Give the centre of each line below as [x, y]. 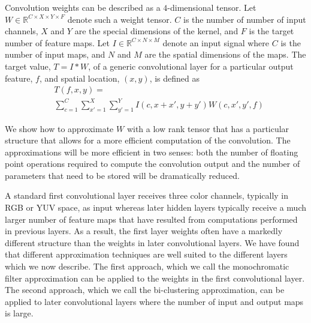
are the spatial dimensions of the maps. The [225, 54]
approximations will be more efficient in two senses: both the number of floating [152, 152]
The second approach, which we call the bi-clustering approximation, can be [145, 290]
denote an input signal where [216, 42]
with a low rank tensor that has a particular [208, 128]
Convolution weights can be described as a [83, 7]
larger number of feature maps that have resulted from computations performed [151, 219]
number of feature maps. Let [57, 42]
